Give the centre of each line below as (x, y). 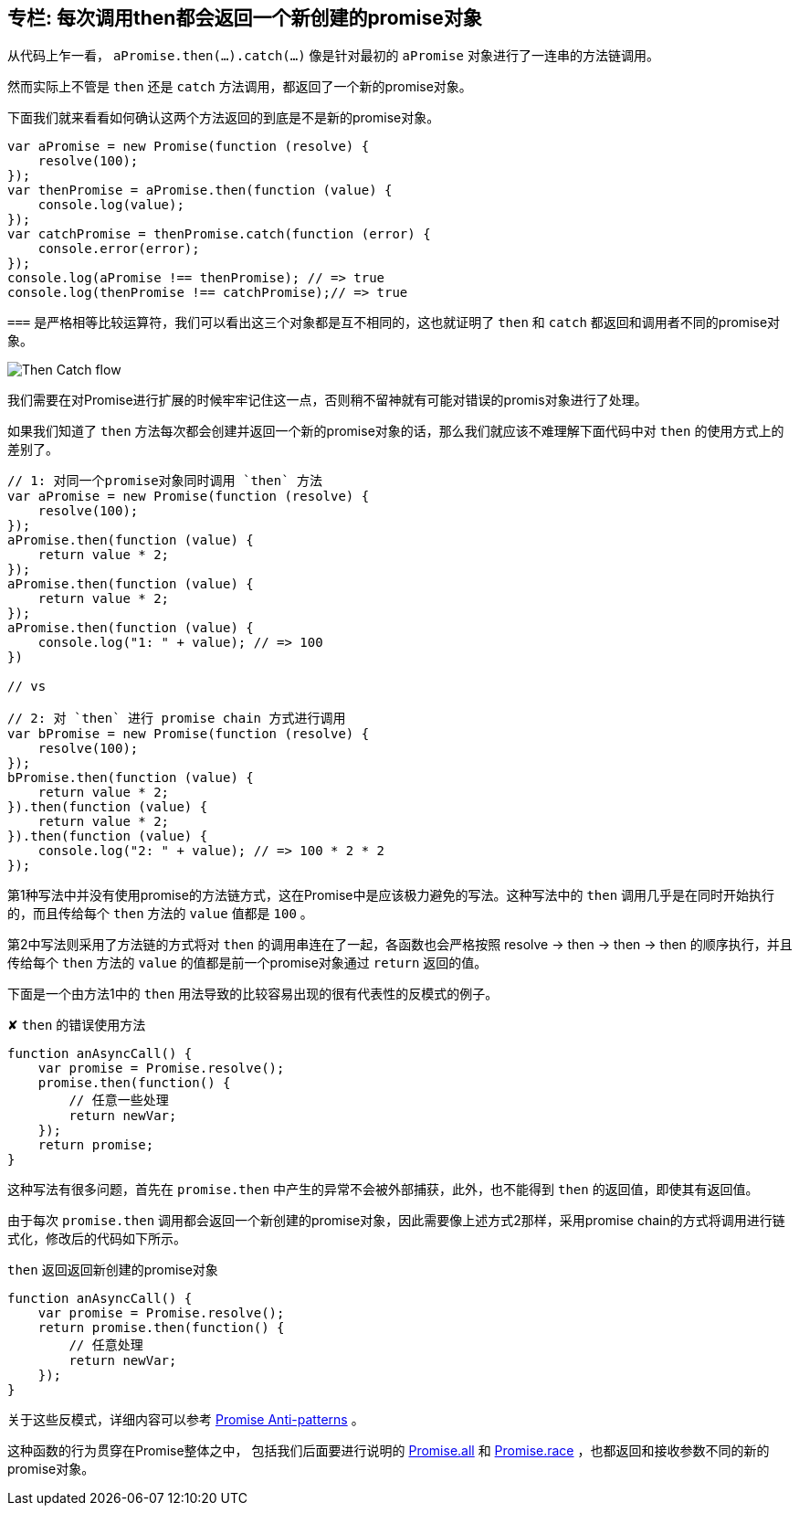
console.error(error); (119, 249)
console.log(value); (111, 205)
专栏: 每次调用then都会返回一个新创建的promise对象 (245, 18)
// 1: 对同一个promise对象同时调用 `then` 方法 (165, 481)
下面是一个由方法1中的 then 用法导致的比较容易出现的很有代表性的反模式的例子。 (253, 994)
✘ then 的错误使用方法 (77, 1025)
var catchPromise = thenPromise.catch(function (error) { (219, 234)
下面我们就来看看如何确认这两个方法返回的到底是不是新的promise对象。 (224, 118)
